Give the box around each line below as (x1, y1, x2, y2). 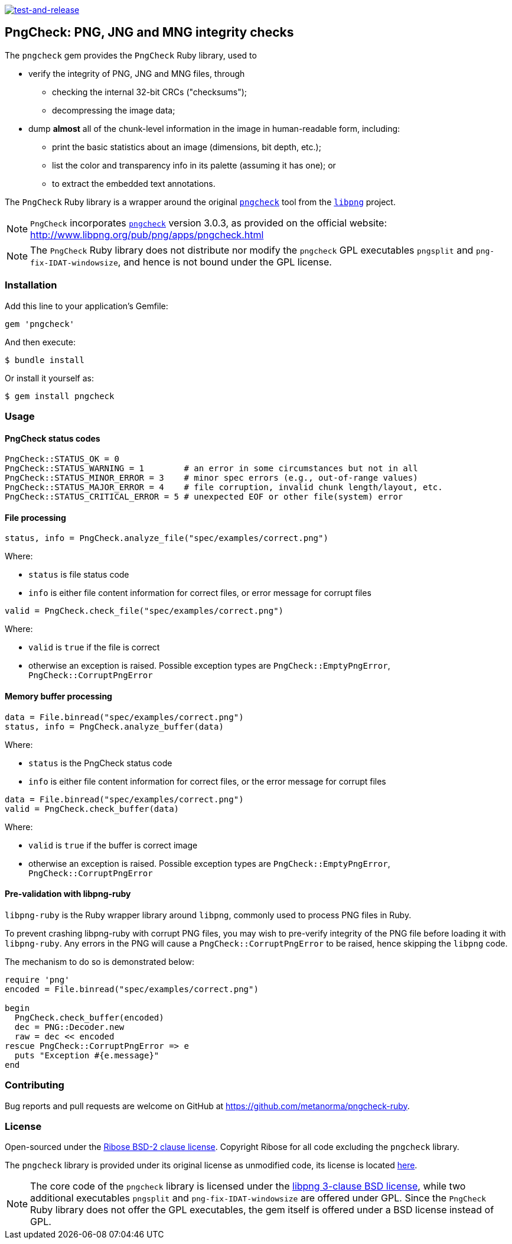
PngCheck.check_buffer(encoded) (14, 1012, 164, 1022)
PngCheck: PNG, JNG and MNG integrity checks (5, 25, 294, 40)
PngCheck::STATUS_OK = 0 (5, 454, 119, 464)
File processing (5, 512, 66, 523)
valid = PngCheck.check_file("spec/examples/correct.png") (5, 606, 284, 616)
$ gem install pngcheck (5, 391, 115, 401)
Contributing (5, 1079, 64, 1091)
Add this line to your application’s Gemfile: (5, 300, 168, 311)
